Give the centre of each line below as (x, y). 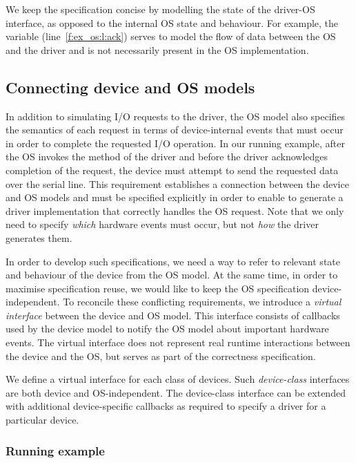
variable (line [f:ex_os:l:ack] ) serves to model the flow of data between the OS (171, 36)
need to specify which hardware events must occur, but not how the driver (162, 224)
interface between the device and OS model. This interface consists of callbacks (173, 315)
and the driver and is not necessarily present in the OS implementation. (157, 49)
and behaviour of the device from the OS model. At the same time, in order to (172, 275)
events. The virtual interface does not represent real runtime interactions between (178, 342)
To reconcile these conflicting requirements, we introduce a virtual (202, 302)
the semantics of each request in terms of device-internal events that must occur (175, 130)
